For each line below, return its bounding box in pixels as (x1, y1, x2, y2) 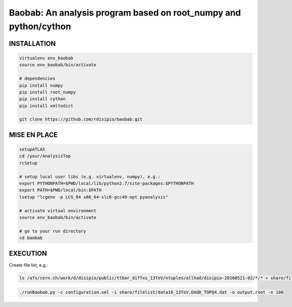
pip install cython (19, 96, 66, 102)
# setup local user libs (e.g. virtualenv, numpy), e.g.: (19, 174, 161, 180)
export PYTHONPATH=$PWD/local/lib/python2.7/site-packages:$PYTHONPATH (19, 181, 194, 186)
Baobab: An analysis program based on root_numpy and (9, 7, 241, 18)
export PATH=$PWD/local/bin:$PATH (19, 187, 102, 193)
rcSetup (19, 160, 37, 165)
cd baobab (19, 235, 43, 241)
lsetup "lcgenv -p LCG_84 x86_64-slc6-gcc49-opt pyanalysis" (19, 194, 168, 199)
